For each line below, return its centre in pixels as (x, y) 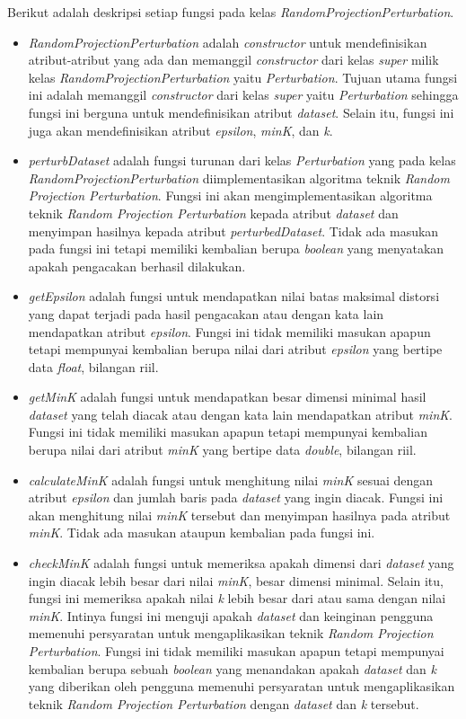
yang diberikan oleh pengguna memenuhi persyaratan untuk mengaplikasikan (242, 686)
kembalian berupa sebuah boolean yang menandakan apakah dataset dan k (232, 668)
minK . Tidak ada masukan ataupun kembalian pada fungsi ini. (202, 533)
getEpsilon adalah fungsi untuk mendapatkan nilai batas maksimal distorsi (234, 296)
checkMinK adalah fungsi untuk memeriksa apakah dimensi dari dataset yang (241, 563)
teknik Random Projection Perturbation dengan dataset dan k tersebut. (224, 703)
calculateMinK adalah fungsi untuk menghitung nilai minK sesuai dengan (231, 479)
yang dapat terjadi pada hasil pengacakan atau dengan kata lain (206, 313)
